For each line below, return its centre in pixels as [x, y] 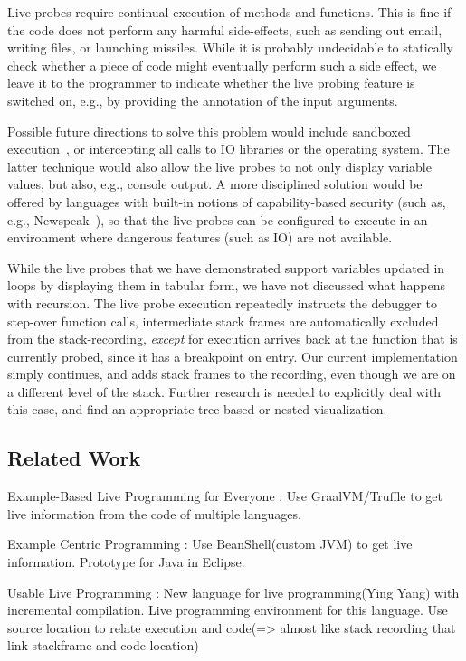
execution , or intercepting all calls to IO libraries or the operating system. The [228, 149]
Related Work [74, 458]
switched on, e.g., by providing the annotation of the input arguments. [203, 100]
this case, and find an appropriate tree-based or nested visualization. [197, 409]
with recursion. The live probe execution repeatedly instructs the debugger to [222, 302]
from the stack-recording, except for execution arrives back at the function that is [233, 339]
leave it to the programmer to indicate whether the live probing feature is [211, 83]
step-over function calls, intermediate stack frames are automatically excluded [223, 321]
